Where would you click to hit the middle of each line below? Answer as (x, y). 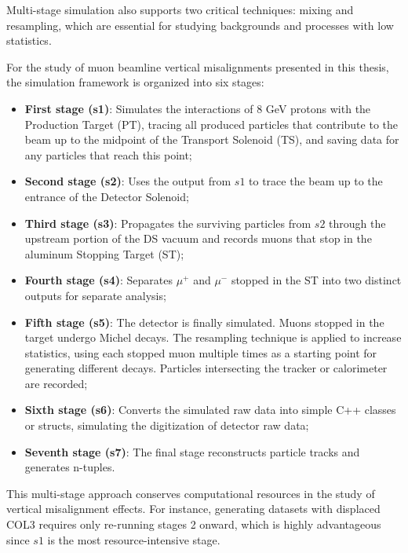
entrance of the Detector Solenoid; (107, 196)
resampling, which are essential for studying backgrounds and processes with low (200, 25)
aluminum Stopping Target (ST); (104, 253)
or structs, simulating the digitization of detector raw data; (167, 425)
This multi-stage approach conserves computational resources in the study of (191, 493)
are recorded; (56, 383)
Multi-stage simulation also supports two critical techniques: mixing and (180, 9)
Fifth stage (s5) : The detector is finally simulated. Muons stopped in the (204, 322)
